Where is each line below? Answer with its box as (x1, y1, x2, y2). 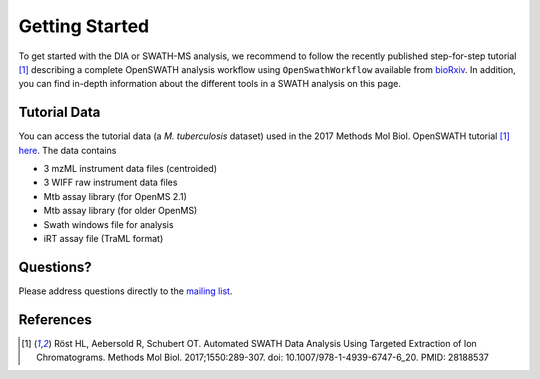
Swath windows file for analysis (43, 218, 174, 230)
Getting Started (18, 15, 150, 37)
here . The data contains (18, 144, 117, 156)
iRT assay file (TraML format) (43, 232, 164, 244)
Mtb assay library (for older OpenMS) (43, 205, 198, 217)
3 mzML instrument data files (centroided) (43, 163, 218, 175)
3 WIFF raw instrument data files (43, 176, 178, 189)
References (18, 311, 92, 328)
